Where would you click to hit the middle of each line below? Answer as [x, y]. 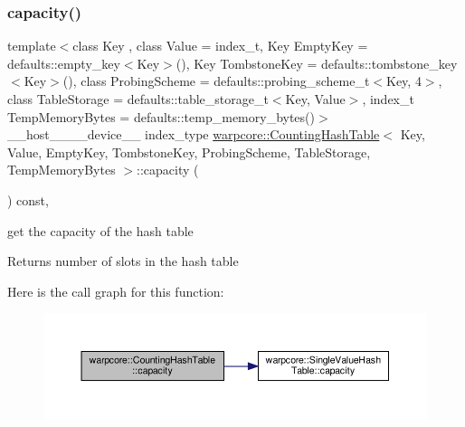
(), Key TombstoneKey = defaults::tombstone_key [317, 63]
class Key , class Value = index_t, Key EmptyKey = [220, 46]
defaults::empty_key [64, 63]
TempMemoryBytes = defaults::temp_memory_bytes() [161, 116]
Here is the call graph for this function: [116, 291]
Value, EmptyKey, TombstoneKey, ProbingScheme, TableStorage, [189, 152]
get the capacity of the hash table [100, 230]
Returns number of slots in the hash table [123, 261]
